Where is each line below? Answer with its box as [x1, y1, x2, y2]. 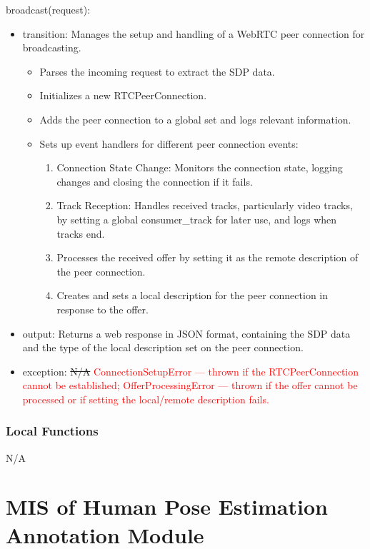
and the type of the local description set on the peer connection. [22, 340, 304, 355]
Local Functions [6, 422, 99, 440]
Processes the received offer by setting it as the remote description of [56, 250, 359, 265]
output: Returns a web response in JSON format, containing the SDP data [22, 326, 351, 341]
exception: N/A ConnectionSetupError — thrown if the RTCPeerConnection [22, 363, 359, 378]
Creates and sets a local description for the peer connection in [56, 288, 328, 303]
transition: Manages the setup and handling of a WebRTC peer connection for [22, 26, 365, 41]
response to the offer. [56, 301, 149, 316]
